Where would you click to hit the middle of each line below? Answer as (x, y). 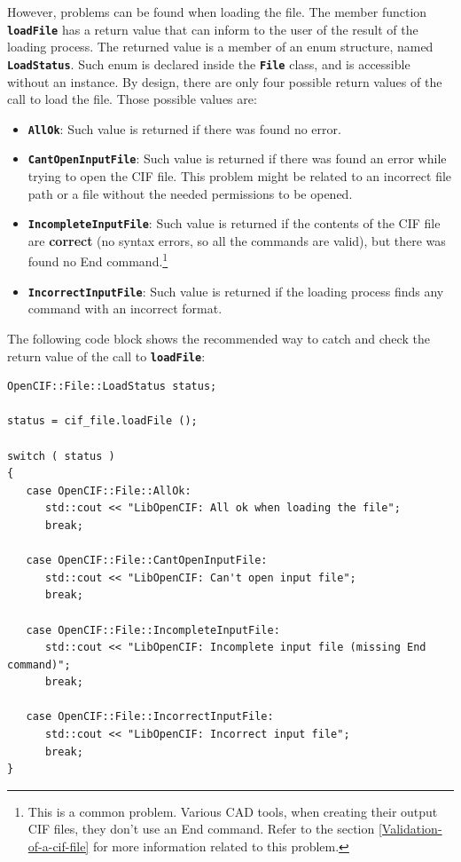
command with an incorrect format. (125, 308)
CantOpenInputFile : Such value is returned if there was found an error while (237, 158)
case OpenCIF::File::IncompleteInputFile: (153, 630)
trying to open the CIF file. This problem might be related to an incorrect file (240, 176)
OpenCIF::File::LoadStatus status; (112, 387)
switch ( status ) (61, 456)
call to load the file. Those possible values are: (132, 99)
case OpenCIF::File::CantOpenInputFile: (147, 561)
